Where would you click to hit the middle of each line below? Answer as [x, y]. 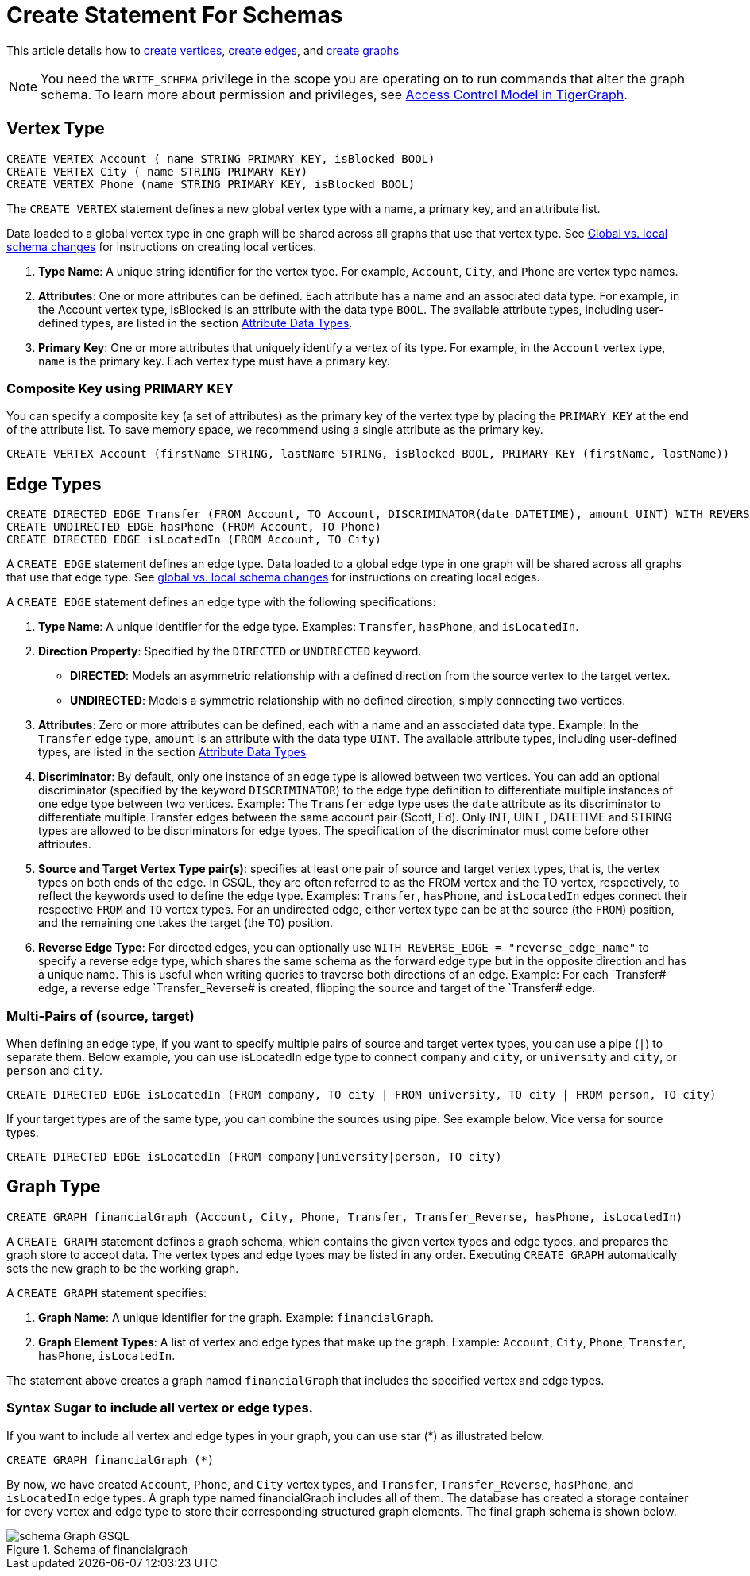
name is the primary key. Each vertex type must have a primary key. [214, 361]
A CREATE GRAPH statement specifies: [107, 1292]
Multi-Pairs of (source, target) [101, 1016]
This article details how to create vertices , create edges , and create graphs [203, 50]
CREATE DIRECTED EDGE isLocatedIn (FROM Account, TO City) [194, 540]
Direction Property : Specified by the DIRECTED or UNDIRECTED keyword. [230, 651]
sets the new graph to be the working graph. [123, 1268]
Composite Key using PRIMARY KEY [120, 388]
